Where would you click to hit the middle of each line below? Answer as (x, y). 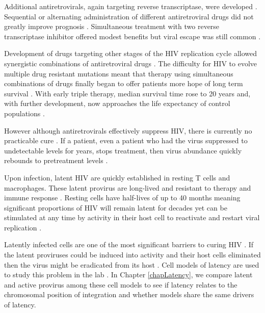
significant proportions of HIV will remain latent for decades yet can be (116, 207)
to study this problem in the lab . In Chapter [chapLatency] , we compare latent (128, 275)
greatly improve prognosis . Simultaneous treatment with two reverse (112, 26)
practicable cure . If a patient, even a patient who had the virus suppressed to (126, 140)
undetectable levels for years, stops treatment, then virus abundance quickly (123, 150)
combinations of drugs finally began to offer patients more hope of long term (124, 83)
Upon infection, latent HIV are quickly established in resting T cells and (117, 177)
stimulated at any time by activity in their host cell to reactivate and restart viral (132, 217)
